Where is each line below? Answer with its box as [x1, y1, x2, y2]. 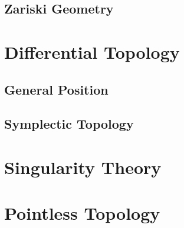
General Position [4, 80, 109, 98]
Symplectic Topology [4, 115, 134, 133]
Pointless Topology [4, 201, 160, 225]
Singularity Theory [4, 155, 162, 179]
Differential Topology [4, 39, 180, 63]
